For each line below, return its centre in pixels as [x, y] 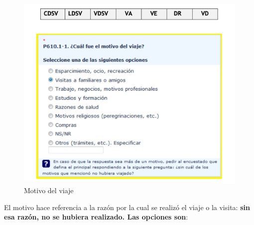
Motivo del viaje [49, 190]
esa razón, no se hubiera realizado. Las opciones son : [96, 217]
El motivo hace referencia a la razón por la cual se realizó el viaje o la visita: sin [127, 207]
